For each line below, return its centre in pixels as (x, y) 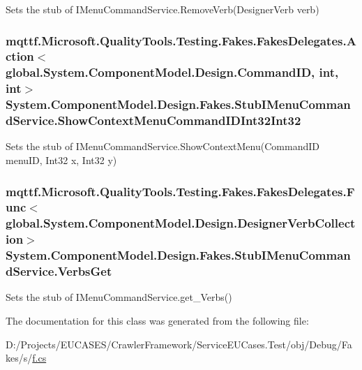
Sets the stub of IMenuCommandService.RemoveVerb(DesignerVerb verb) (163, 9)
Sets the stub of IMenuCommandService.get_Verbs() (119, 297)
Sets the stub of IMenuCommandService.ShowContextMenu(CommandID (163, 146)
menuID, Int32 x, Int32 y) (61, 160)
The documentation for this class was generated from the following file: (157, 321)
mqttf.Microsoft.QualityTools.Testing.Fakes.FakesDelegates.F (180, 191)
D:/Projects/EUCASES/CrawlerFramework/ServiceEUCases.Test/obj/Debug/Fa (179, 344)
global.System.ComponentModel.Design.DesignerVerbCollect (181, 223)
